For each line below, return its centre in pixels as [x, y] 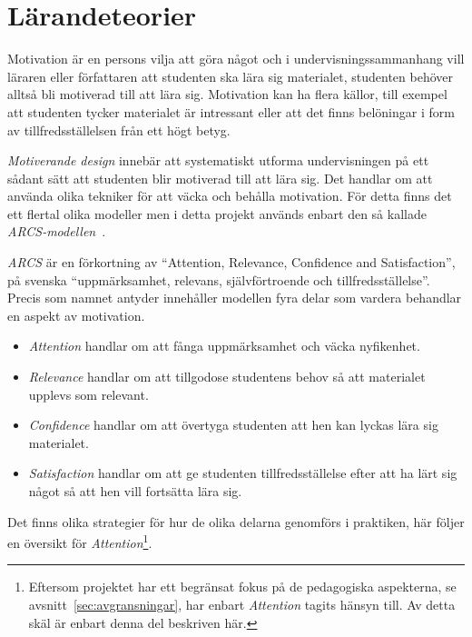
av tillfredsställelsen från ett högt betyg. [119, 129]
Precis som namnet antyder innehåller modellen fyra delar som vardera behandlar [235, 298]
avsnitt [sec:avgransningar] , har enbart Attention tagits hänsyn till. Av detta [242, 605]
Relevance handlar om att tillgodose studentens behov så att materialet [227, 377]
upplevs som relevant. [88, 394]
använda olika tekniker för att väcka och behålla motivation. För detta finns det [230, 196]
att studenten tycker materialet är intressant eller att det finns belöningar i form [231, 111]
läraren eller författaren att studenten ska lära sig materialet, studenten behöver [231, 76]
